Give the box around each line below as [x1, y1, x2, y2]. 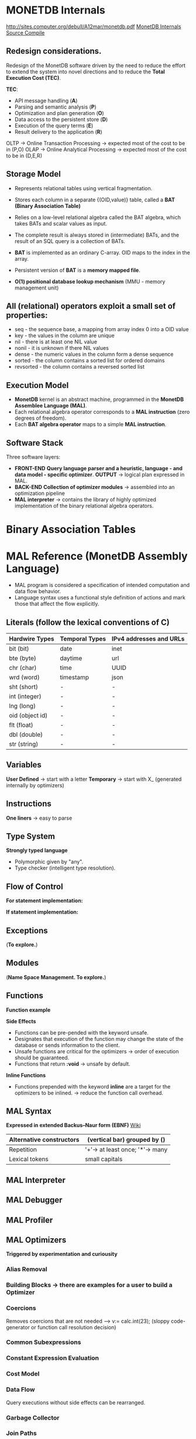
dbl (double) [9, 730, 43, 739]
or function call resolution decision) [31, 1323, 116, 1330]
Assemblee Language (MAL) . [14, 402, 87, 409]
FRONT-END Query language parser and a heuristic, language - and [14, 465, 183, 471]
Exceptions [6, 925, 48, 935]
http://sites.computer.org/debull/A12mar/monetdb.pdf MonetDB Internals [6, 23, 181, 30]
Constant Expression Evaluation [6, 1354, 99, 1362]
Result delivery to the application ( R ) [14, 128, 102, 135]
